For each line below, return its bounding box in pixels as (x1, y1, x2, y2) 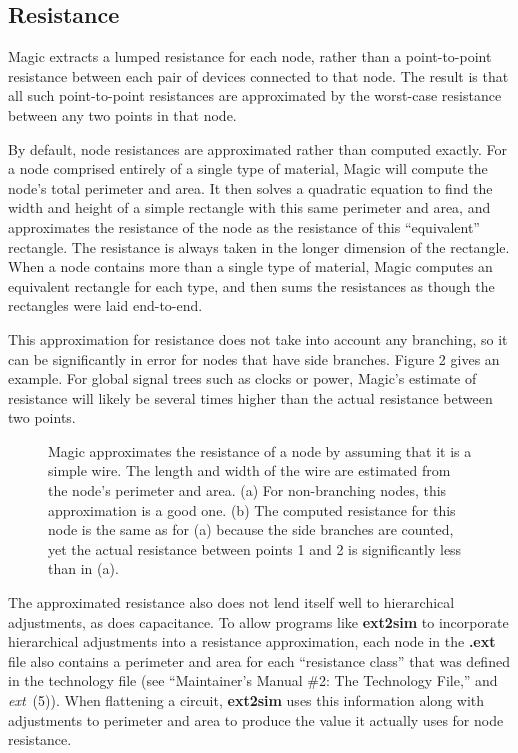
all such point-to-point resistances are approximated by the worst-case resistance (8, 85, 502, 106)
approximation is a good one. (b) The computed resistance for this (48, 499, 456, 520)
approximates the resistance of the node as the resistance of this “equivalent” (8, 216, 480, 237)
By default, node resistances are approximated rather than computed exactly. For (8, 138, 508, 159)
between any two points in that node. (8, 104, 237, 125)
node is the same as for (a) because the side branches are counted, (48, 519, 454, 540)
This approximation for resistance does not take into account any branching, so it (8, 328, 508, 349)
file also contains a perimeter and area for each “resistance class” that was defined (8, 650, 510, 671)
